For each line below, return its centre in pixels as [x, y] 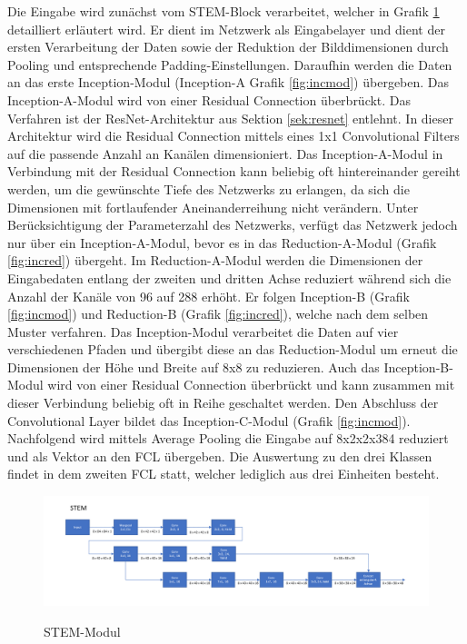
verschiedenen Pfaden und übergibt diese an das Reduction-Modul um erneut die [233, 349]
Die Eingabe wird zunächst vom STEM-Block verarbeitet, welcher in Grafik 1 [224, 11]
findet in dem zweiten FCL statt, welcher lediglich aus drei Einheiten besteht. [224, 474]
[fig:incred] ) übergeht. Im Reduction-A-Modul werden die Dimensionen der [215, 260]
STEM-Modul [82, 631]
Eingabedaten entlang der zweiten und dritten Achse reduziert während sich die [229, 277]
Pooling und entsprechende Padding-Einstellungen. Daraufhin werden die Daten [230, 64]
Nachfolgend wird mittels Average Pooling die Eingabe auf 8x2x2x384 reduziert [228, 438]
